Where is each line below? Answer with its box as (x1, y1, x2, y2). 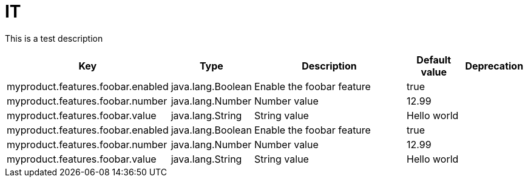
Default (416, 53, 452, 66)
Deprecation (465, 59, 524, 72)
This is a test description (5, 33, 103, 44)
